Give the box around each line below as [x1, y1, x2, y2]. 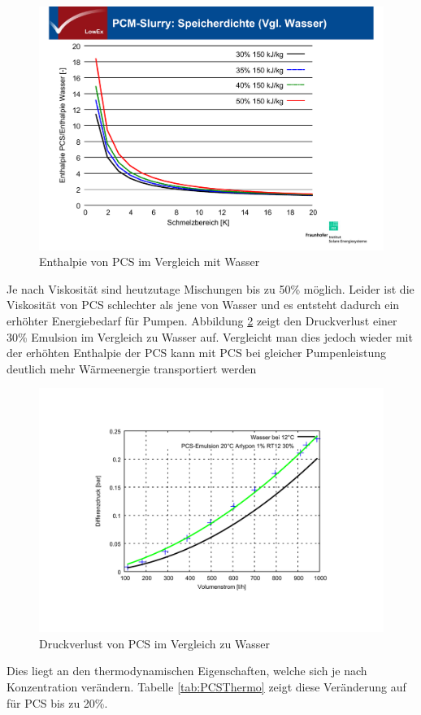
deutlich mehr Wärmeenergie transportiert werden [7, 360, 257, 377]
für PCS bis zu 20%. [7, 694, 108, 711]
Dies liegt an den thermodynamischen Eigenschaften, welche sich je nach [7, 662, 367, 679]
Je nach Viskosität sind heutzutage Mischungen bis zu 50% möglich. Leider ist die [7, 280, 414, 297]
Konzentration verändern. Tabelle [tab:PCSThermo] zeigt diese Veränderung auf [7, 678, 406, 695]
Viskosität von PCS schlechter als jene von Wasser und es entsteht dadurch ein [7, 296, 400, 313]
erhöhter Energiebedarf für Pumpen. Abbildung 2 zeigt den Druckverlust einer [7, 312, 397, 329]
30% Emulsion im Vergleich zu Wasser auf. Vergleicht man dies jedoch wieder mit [7, 328, 413, 345]
